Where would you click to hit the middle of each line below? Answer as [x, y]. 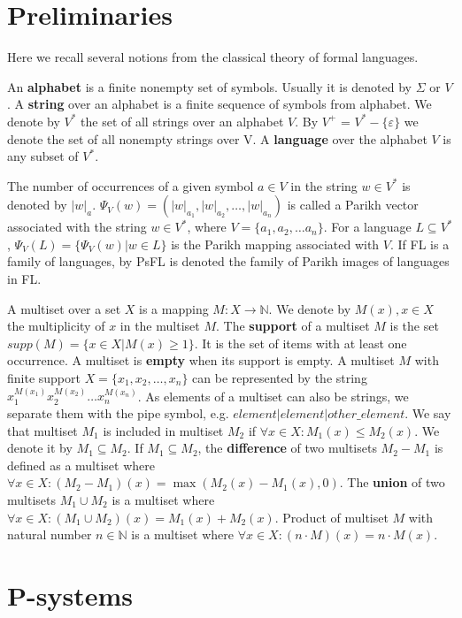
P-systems [70, 595]
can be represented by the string [280, 378]
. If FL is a [420, 244]
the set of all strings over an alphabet [182, 121]
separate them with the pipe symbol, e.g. [118, 413]
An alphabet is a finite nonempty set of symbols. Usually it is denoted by [210, 86]
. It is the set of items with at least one [300, 343]
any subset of [43, 156]
